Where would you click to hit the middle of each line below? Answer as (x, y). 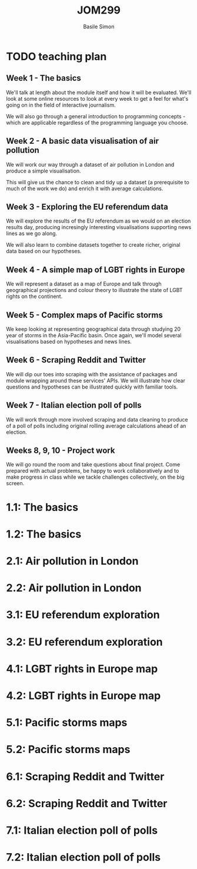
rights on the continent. (34, 296)
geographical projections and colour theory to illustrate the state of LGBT (95, 290)
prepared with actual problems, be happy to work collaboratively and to (93, 471)
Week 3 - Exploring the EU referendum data (87, 207)
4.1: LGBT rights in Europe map (82, 669)
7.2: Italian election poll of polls (83, 858)
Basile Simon (99, 26)
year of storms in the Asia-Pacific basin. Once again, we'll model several (94, 335)
